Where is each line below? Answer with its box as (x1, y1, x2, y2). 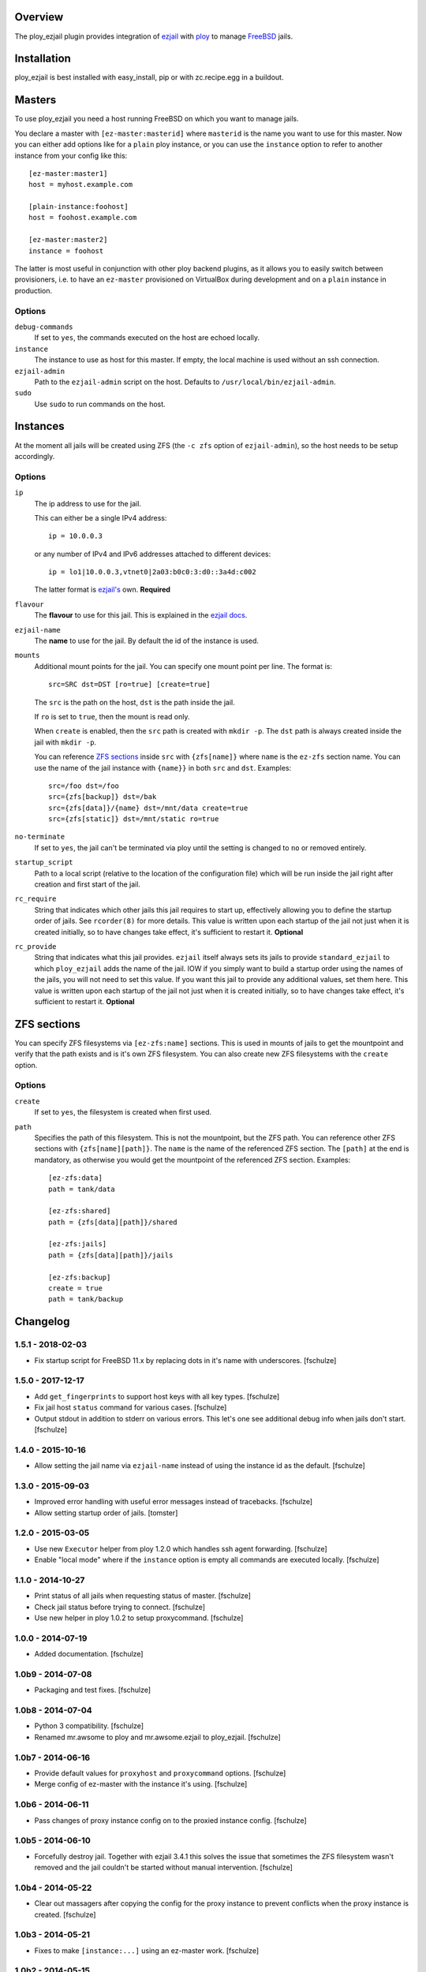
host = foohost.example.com (28, 213, 137, 222)
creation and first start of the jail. (34, 880, 141, 889)
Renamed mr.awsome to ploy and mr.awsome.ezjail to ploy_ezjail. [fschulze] (34, 1732, 282, 1742)
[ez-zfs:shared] (48, 1207, 111, 1216)
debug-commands (14, 322, 74, 331)
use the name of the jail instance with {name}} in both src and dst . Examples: (34, 763, 292, 772)
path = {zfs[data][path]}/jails (48, 1250, 174, 1260)
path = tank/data (48, 1184, 115, 1193)
